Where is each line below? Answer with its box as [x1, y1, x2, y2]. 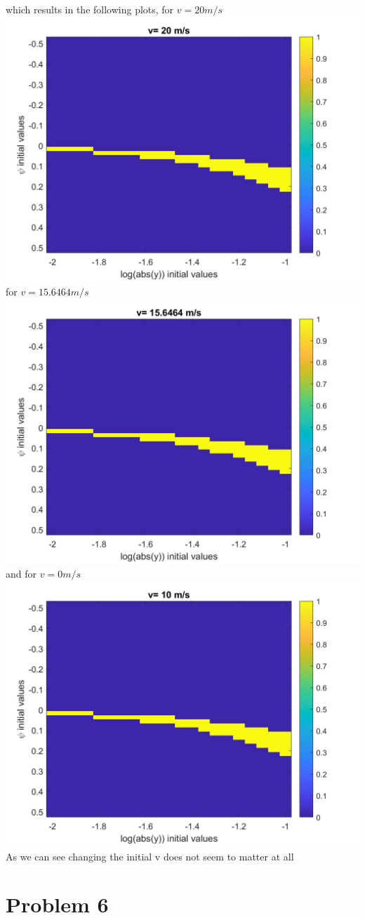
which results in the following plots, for [6, 2, 174, 16]
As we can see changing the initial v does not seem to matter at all [6, 849, 294, 863]
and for [6, 566, 37, 581]
